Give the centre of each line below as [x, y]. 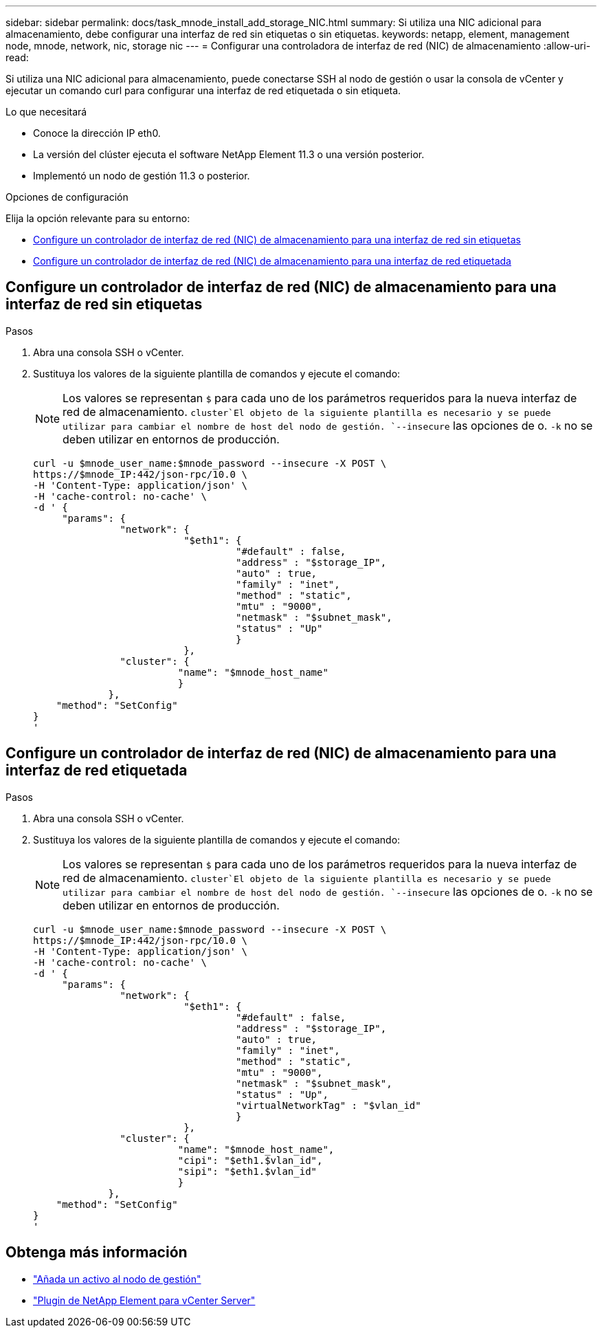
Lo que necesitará [46, 112]
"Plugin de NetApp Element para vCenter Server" [144, 1300]
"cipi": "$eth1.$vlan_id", [250, 1160]
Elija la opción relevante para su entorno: [98, 218]
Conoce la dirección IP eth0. [97, 133]
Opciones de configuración [67, 197]
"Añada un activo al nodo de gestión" [117, 1279]
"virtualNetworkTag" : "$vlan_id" [328, 1105]
